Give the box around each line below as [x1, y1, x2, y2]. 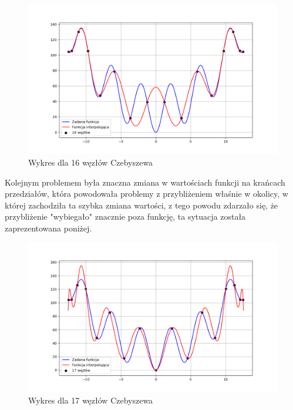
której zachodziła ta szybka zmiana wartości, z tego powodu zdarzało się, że [5, 199, 278, 211]
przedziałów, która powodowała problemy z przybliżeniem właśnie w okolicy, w [5, 187, 288, 200]
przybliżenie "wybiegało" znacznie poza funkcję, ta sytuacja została [5, 210, 246, 223]
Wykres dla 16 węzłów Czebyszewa [28, 156, 153, 168]
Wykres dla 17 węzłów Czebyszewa [28, 394, 153, 406]
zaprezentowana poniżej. [5, 221, 92, 234]
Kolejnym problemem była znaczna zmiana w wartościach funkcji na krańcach [5, 176, 285, 188]
